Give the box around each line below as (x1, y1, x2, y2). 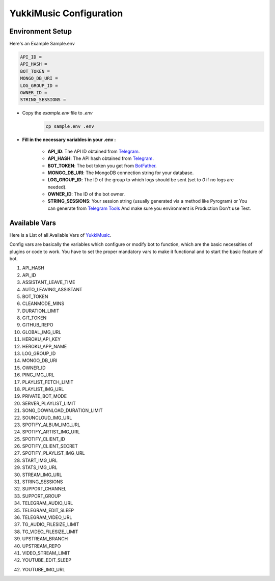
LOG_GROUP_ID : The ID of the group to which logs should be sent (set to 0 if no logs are (47, 177, 234, 183)
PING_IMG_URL (22, 372, 54, 378)
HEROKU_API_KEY (22, 336, 61, 342)
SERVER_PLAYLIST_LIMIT (22, 400, 76, 406)
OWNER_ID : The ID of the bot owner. (47, 191, 125, 197)
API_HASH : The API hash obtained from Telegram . (47, 155, 154, 161)
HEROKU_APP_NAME (22, 343, 67, 349)
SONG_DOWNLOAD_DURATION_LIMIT (22, 407, 103, 413)
